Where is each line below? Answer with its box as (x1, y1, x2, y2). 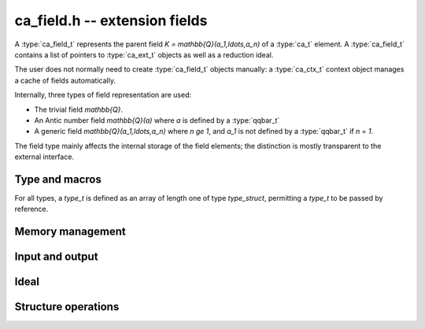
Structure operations (14, 300, 120, 314)
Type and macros (14, 172, 102, 186)
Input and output (14, 250, 98, 264)
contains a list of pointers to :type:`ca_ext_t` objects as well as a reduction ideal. (14, 50, 274, 59)
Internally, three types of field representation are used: (14, 91, 192, 100)
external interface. (14, 152, 75, 161)
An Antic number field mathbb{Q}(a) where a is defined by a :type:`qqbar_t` (34, 115, 280, 125)
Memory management (14, 225, 126, 238)
